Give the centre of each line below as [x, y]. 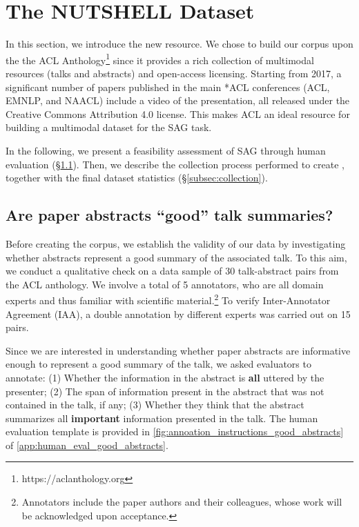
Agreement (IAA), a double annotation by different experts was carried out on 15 [178, 314]
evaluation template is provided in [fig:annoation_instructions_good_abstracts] [175, 431]
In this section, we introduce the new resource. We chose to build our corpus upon [179, 44]
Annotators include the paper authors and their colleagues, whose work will [182, 502]
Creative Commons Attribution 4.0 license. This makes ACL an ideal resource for [178, 113]
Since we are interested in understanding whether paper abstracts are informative [178, 350]
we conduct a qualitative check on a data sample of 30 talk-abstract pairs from [172, 271]
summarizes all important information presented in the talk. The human [162, 418]
